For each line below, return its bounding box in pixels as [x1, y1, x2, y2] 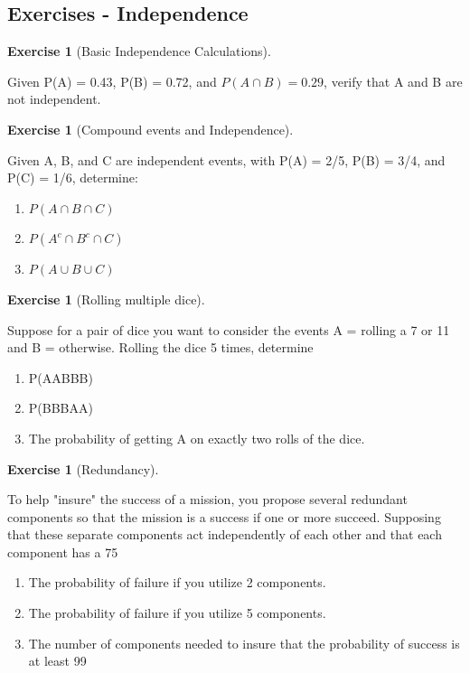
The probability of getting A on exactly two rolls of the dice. [28, 428, 365, 447]
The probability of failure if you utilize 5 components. [28, 603, 326, 622]
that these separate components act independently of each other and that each [7, 525, 442, 544]
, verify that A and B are [324, 71, 463, 90]
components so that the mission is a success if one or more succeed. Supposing [7, 507, 441, 526]
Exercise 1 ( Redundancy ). [7, 459, 159, 478]
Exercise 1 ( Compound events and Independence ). [7, 119, 294, 138]
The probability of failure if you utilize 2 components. [28, 573, 326, 592]
